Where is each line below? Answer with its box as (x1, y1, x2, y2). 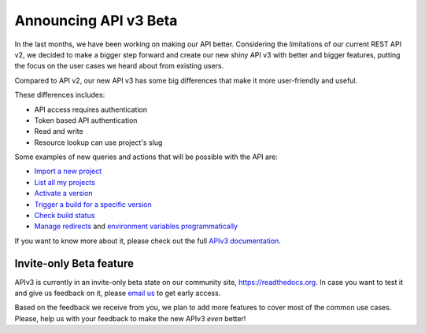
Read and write (34, 127, 83, 136)
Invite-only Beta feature (14, 257, 134, 270)
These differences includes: (14, 91, 105, 100)
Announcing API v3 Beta (14, 12, 178, 29)
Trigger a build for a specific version (34, 199, 153, 209)
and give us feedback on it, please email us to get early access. (14, 288, 221, 298)
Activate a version (34, 189, 94, 198)
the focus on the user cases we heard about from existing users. (14, 61, 224, 71)
